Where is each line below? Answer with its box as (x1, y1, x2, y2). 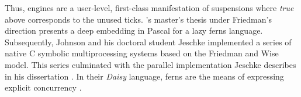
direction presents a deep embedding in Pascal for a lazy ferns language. (5, 24, 263, 37)
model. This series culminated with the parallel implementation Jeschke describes (5, 58, 296, 70)
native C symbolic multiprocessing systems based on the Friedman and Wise (5, 47, 279, 59)
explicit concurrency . (5, 81, 82, 94)
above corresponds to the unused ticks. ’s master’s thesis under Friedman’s (5, 13, 272, 25)
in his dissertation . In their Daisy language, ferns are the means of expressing (5, 70, 284, 82)
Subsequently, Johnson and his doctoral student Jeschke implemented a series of (5, 35, 292, 48)
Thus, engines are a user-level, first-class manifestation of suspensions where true (5, 2, 294, 13)
